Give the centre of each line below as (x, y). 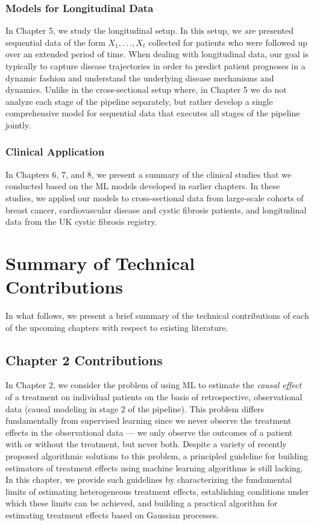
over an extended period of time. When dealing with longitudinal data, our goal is (157, 54)
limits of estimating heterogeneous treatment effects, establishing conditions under (157, 491)
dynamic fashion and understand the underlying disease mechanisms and (140, 77)
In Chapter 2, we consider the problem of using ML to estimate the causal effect (154, 385)
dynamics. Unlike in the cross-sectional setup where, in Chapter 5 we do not (146, 90)
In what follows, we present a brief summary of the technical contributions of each (157, 316)
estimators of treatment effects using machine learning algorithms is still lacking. (154, 467)
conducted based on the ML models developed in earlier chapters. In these (143, 186)
